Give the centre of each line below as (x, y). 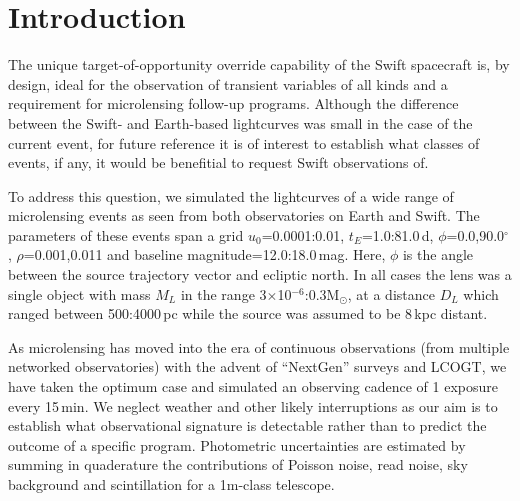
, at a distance (391, 293)
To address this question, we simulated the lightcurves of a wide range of (231, 195)
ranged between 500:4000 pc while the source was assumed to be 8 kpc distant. (248, 313)
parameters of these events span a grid (126, 234)
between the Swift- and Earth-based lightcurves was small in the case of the (240, 122)
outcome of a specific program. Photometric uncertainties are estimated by (237, 444)
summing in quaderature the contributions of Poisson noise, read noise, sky (238, 464)
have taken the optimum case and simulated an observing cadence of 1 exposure (253, 386)
